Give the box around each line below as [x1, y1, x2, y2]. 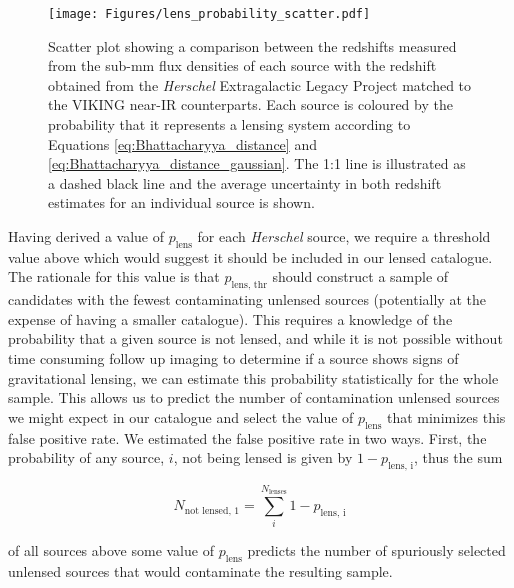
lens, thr [231, 280, 267, 291]
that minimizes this [386, 406, 506, 427]
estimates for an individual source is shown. [48, 192, 315, 213]
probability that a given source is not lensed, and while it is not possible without [8, 328, 503, 349]
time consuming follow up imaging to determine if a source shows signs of [8, 347, 459, 368]
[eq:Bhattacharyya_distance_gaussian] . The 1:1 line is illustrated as [48, 153, 466, 174]
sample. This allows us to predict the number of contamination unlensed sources [8, 387, 500, 408]
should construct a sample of [272, 266, 449, 287]
